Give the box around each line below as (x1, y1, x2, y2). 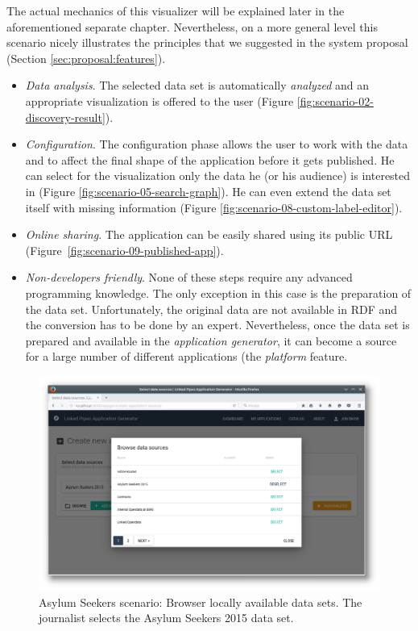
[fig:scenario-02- (296, 92, 374, 109)
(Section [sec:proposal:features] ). (6, 49, 166, 66)
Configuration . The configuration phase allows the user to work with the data (25, 136, 408, 153)
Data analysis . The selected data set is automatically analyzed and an (25, 77, 370, 94)
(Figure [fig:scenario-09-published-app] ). (25, 241, 224, 258)
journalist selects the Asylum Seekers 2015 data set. (39, 609, 294, 626)
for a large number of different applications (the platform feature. (25, 348, 348, 365)
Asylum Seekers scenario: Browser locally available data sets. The (39, 593, 362, 610)
